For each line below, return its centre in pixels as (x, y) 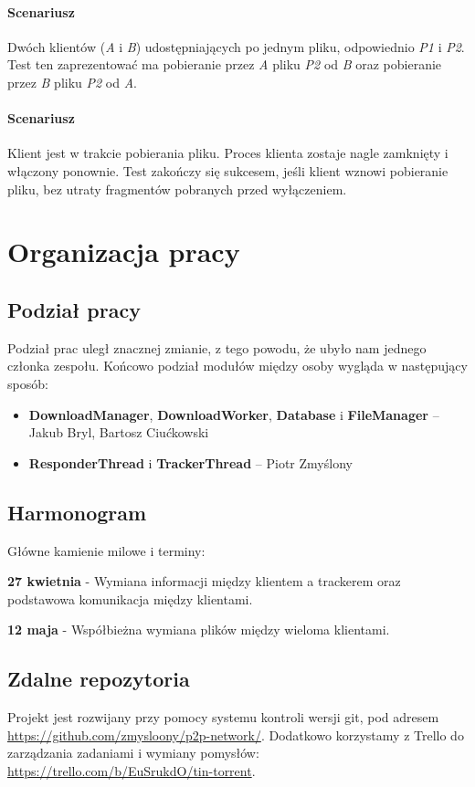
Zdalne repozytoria (99, 679)
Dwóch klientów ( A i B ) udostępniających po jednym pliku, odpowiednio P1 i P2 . (236, 46)
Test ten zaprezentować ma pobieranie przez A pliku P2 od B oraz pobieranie (225, 64)
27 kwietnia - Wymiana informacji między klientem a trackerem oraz (204, 581)
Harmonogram (77, 512)
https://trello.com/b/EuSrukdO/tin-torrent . (132, 770)
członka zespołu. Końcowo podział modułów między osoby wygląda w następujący (237, 366)
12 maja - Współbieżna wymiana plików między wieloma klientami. (199, 630)
